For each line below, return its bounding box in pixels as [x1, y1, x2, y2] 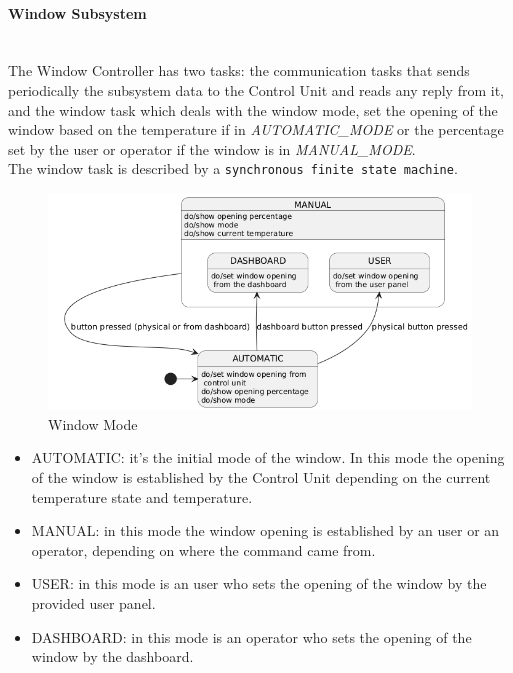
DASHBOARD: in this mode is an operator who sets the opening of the [31, 626, 472, 647]
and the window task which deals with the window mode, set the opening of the [8, 99, 498, 120]
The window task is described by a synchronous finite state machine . [8, 158, 458, 179]
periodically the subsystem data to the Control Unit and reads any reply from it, [8, 79, 504, 100]
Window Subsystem [8, 2, 147, 23]
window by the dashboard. [31, 646, 194, 667]
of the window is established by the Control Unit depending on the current [31, 467, 491, 488]
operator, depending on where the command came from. [31, 539, 376, 560]
